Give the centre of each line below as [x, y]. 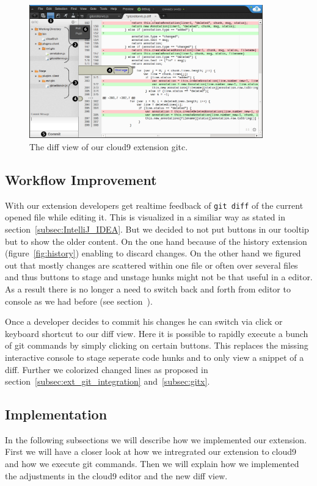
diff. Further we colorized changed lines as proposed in [107, 369]
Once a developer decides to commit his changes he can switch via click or [144, 321]
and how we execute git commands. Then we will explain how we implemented [152, 464]
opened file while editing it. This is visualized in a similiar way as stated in [145, 217]
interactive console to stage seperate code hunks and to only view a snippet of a [155, 357]
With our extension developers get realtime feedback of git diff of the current [154, 205]
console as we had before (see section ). [79, 301]
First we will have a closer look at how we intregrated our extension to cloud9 [151, 452]
